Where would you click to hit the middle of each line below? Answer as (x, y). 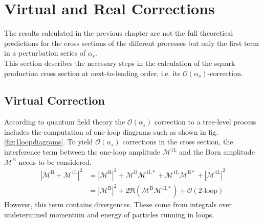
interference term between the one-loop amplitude (82, 152)
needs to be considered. (55, 162)
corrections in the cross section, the (178, 142)
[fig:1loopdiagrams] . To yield (49, 142)
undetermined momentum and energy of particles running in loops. (109, 214)
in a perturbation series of (45, 53)
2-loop (208, 191)
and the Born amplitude (217, 152)
